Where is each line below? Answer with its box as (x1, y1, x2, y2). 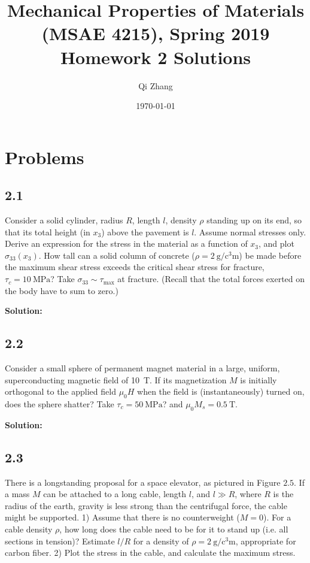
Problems (5, 144, 84, 169)
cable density (5, 522, 53, 535)
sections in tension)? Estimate (5, 534, 115, 547)
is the (273, 488, 294, 500)
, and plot (259, 237, 294, 250)
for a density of (133, 534, 189, 547)
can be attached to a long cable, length (43, 488, 187, 500)
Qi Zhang (138, 79, 173, 92)
